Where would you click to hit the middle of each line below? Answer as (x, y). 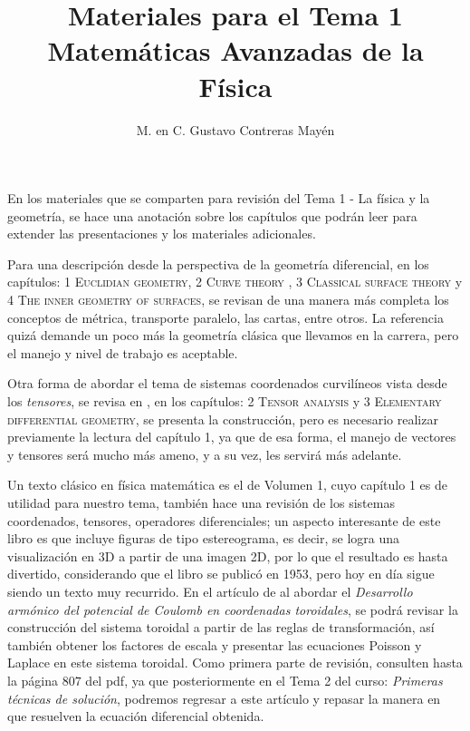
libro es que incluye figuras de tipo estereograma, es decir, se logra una (204, 538)
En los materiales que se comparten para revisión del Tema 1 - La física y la (219, 198)
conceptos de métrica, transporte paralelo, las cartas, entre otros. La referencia (225, 317)
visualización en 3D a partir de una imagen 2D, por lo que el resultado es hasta (228, 556)
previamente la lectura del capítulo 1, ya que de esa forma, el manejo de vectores (232, 437)
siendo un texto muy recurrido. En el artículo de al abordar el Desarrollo (210, 591)
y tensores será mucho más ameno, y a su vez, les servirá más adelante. (205, 454)
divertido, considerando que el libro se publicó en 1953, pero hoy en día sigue (221, 574)
